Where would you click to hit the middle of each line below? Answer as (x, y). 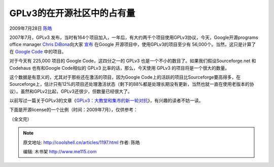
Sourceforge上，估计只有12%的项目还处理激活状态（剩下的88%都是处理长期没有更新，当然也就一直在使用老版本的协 (132, 84)
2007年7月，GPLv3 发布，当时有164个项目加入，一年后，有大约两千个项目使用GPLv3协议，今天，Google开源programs (134, 37)
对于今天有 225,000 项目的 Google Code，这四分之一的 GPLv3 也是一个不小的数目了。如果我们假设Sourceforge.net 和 (133, 61)
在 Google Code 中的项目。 (38, 51)
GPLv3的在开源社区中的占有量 (72, 13)
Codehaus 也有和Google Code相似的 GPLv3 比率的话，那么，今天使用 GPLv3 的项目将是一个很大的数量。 (119, 68)
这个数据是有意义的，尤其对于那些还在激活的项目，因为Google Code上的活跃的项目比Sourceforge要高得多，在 (125, 77)
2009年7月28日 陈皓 (31, 28)
